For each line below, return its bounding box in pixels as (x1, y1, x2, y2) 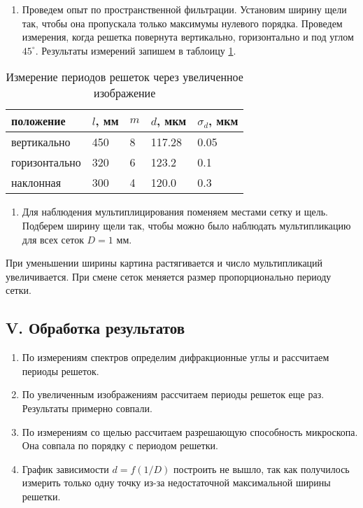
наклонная (11, 174, 62, 191)
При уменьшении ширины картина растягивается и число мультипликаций (6, 255, 323, 270)
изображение (94, 85, 156, 101)
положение (11, 113, 66, 129)
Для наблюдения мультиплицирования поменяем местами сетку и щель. (22, 204, 328, 219)
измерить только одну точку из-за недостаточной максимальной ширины (22, 475, 331, 490)
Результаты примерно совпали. (22, 400, 152, 415)
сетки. (6, 283, 31, 297)
